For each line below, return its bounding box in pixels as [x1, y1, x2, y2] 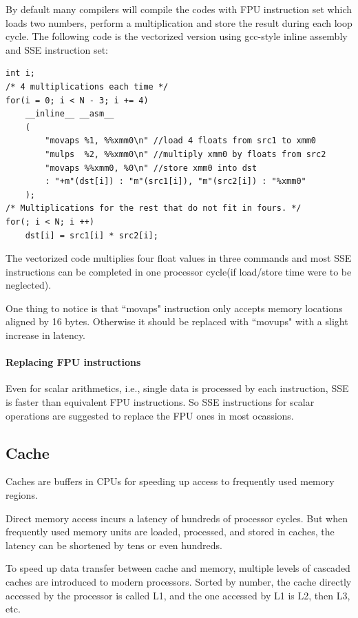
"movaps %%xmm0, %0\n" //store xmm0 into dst [45, 163, 257, 173]
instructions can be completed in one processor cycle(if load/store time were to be [6, 264, 352, 278]
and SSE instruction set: [6, 42, 108, 56]
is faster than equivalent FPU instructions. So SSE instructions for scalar [6, 395, 315, 409]
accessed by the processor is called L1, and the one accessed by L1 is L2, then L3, [6, 588, 350, 602]
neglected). [6, 278, 52, 292]
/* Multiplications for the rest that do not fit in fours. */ [6, 203, 302, 214]
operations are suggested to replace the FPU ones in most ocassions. [6, 408, 294, 422]
